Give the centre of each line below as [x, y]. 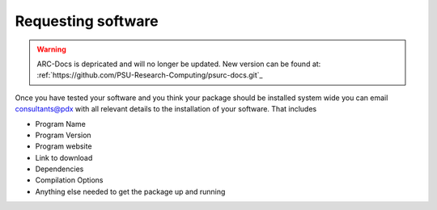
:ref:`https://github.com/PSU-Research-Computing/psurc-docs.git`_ [150, 75]
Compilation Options [69, 180]
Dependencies [59, 169]
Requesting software [87, 21]
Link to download [64, 157]
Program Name [61, 124]
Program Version [64, 135]
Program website [64, 146]
